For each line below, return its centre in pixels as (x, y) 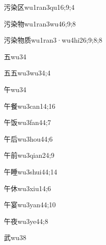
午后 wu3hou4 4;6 (28, 138)
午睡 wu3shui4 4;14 (31, 171)
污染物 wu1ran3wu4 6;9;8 (40, 23)
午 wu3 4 (15, 89)
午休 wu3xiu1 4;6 (27, 188)
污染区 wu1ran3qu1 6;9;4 (39, 7)
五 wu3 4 (15, 56)
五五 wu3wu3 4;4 (27, 73)
